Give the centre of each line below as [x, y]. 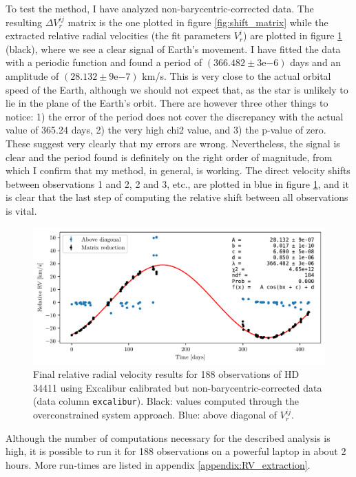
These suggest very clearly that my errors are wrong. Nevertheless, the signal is [173, 143]
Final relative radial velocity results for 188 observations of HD [166, 374]
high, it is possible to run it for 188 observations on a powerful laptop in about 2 [176, 451]
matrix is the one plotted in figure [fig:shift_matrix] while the [198, 22]
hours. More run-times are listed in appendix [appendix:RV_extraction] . [158, 464]
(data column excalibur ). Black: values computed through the [166, 401]
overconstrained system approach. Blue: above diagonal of [155, 415]
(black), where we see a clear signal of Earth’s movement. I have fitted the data [173, 49]
